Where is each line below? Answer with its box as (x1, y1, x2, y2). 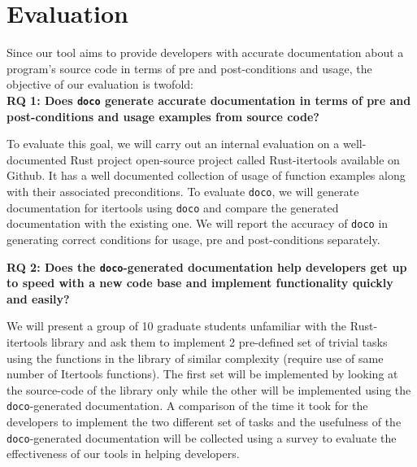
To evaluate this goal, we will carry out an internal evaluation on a (7, 135, 340, 152)
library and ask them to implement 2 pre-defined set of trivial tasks (50, 333, 388, 350)
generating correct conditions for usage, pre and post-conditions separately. (7, 230, 380, 247)
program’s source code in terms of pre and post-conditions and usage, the (7, 59, 372, 76)
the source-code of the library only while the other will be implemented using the (7, 381, 411, 398)
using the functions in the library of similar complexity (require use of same (7, 349, 384, 366)
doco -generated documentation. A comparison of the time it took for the (7, 397, 368, 414)
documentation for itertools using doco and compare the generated (7, 199, 339, 216)
